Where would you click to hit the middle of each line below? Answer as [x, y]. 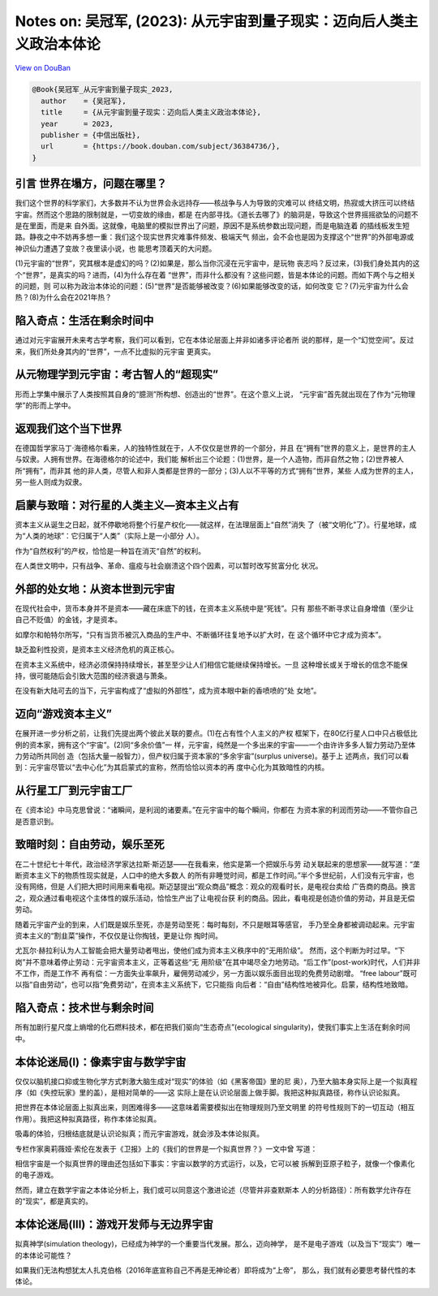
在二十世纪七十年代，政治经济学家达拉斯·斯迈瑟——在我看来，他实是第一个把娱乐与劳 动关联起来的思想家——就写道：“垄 [218, 864]
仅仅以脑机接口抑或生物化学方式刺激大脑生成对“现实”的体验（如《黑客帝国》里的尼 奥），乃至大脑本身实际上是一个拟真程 [216, 1081]
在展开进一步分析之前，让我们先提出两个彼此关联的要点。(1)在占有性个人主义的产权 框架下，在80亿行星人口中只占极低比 [216, 733]
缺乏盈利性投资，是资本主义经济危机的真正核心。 [97, 650]
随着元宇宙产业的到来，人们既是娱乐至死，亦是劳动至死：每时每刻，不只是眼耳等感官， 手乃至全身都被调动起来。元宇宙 [215, 924]
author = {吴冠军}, [84, 101]
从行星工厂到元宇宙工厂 [74, 791]
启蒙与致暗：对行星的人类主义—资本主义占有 [127, 505]
